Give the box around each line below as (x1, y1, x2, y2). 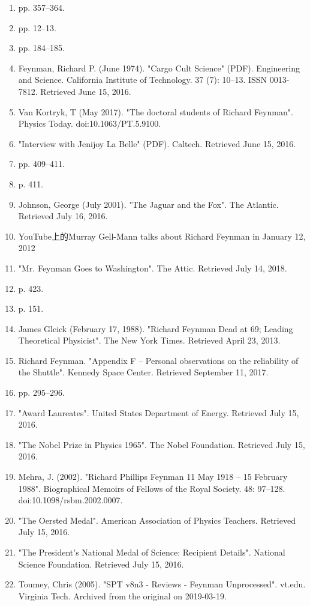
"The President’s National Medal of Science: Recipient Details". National (18, 546, 285, 558)
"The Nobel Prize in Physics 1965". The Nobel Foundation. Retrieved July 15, (18, 438, 305, 450)
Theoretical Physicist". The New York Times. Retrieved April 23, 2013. (18, 334, 281, 347)
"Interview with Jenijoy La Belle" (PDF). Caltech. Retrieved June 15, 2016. (18, 137, 296, 150)
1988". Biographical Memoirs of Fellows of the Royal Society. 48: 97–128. (18, 482, 285, 494)
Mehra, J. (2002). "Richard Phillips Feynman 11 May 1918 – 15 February (18, 470, 288, 483)
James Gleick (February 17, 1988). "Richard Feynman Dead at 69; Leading (18, 322, 293, 335)
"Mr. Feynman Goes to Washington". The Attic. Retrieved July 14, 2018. (18, 261, 287, 274)
